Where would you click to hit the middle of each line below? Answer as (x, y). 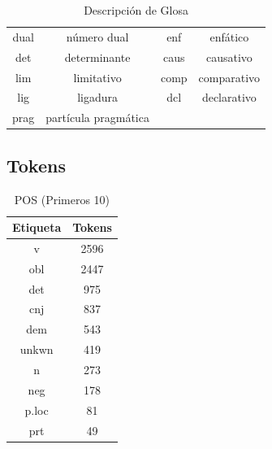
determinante (97, 57)
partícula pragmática (97, 118)
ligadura (98, 97)
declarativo (229, 97)
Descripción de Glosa (136, 10)
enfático (229, 36)
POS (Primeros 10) (62, 199)
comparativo (229, 77)
